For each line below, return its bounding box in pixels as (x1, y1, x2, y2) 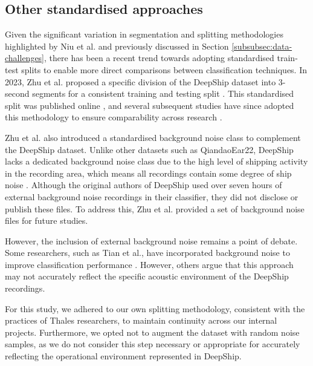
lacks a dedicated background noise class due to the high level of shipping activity (5, 155, 308, 168)
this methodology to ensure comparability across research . (5, 111, 222, 123)
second (5, 87, 30, 100)
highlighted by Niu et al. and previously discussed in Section (5, 39, 229, 52)
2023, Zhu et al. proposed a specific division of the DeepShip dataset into (5, 75, 276, 88)
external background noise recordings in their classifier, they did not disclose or (5, 190, 298, 203)
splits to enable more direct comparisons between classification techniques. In (21, 63, 308, 76)
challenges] (5, 51, 45, 64)
